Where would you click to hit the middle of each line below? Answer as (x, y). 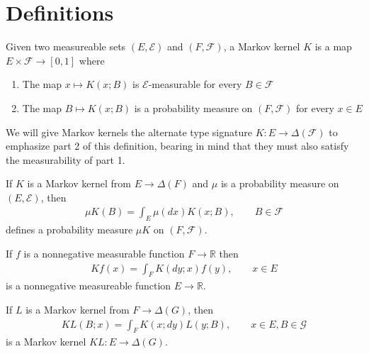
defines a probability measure (69, 229)
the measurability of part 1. (66, 159)
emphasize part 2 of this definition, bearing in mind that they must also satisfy (177, 146)
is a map (333, 46)
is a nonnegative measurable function (104, 253)
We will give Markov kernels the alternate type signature (129, 132)
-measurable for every (195, 84)
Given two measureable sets (66, 46)
